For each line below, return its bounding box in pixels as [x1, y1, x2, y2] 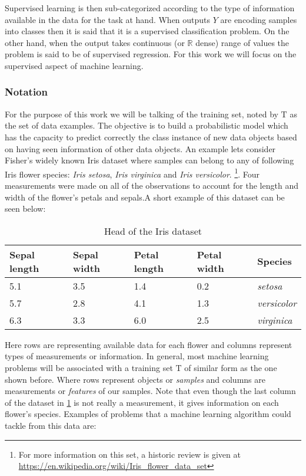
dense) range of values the [195, 36, 290, 48]
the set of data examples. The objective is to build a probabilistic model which [5, 119, 288, 132]
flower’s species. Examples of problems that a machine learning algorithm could [5, 408, 291, 420]
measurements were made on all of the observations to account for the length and [5, 179, 298, 191]
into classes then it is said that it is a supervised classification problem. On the [5, 25, 290, 37]
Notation [5, 84, 48, 99]
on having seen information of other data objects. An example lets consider [5, 142, 276, 155]
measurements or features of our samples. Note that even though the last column [5, 385, 296, 397]
